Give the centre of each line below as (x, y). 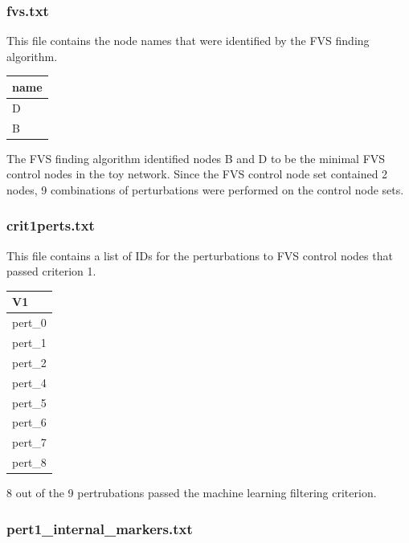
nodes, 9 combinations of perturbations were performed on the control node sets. (205, 189)
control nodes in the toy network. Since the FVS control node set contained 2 (197, 174)
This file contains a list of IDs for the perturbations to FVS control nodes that (200, 255)
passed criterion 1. (51, 271)
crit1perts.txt (51, 225)
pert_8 (29, 462)
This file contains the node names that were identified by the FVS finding (188, 41)
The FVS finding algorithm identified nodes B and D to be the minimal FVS (196, 158)
